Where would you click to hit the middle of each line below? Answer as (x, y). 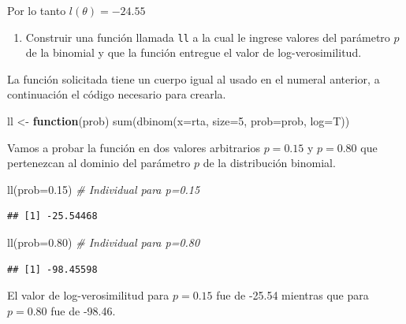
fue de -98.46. (83, 310)
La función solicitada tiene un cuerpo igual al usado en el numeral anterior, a (194, 78)
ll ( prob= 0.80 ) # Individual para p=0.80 (104, 242)
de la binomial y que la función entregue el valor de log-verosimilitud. (194, 52)
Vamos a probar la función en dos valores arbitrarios (134, 147)
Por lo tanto (37, 10)
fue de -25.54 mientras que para (292, 295)
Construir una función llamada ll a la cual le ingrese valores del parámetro (208, 37)
